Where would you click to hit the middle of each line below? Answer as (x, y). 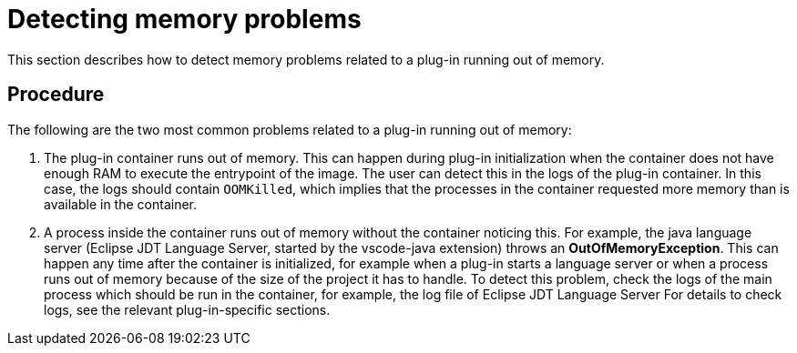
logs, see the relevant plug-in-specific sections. (187, 309)
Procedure (56, 95)
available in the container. (121, 204)
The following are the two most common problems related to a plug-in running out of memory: (290, 129)
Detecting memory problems (184, 19)
